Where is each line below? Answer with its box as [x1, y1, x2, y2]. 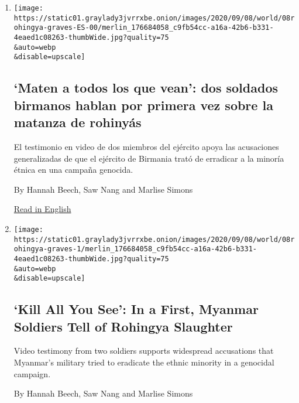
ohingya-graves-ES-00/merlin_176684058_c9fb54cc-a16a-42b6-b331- [13, 23, 274, 32]
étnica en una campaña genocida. [13, 163, 133, 176]
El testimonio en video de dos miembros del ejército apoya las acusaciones [13, 140, 279, 152]
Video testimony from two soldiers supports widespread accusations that [13, 344, 274, 357]
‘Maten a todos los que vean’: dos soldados [13, 78, 279, 97]
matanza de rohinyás [13, 113, 142, 131]
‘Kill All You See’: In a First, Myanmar [13, 300, 259, 318]
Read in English [13, 203, 71, 215]
